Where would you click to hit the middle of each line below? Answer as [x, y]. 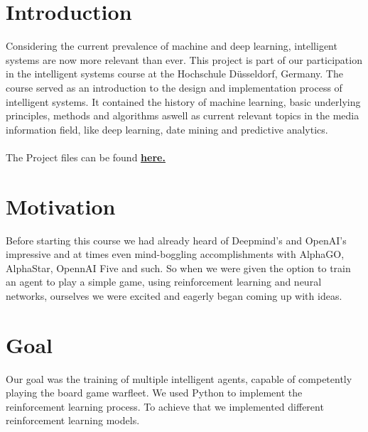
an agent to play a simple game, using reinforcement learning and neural [164, 282]
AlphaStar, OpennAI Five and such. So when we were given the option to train [178, 268]
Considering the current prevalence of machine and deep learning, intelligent [172, 46]
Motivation [61, 206]
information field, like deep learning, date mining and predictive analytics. [167, 129]
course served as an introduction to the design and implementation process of [174, 87]
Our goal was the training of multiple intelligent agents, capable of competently [179, 378]
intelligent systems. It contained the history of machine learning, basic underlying [183, 101]
